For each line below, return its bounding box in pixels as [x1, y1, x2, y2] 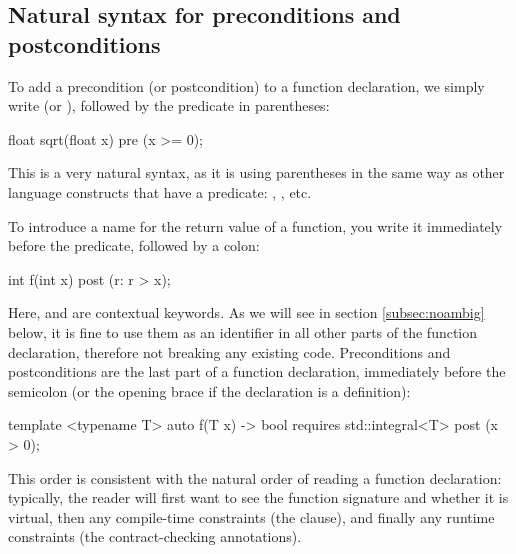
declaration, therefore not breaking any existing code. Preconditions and [8, 341, 451, 362]
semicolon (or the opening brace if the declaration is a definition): [8, 380, 411, 401]
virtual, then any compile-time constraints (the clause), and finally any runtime [8, 506, 495, 527]
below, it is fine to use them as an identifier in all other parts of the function [8, 321, 478, 342]
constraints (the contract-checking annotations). [8, 526, 302, 547]
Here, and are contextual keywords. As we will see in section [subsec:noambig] [8, 302, 485, 323]
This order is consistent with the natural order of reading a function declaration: [8, 467, 502, 488]
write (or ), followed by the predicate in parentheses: [8, 95, 330, 116]
